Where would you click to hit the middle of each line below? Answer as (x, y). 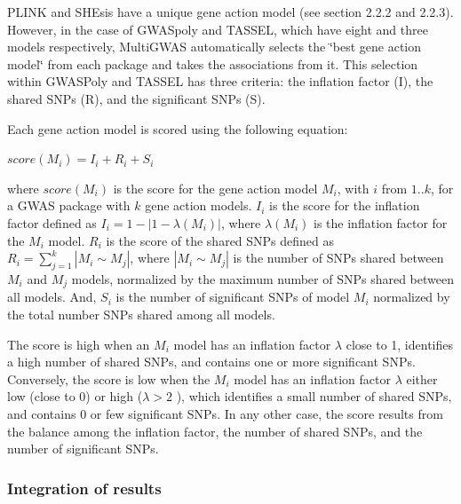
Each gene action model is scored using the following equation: (178, 128)
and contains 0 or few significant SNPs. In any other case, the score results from (225, 413)
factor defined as (52, 222)
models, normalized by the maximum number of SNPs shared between (263, 278)
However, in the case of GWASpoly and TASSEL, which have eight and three (218, 29)
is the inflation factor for (381, 222)
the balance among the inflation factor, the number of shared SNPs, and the (215, 431)
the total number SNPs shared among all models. (141, 314)
